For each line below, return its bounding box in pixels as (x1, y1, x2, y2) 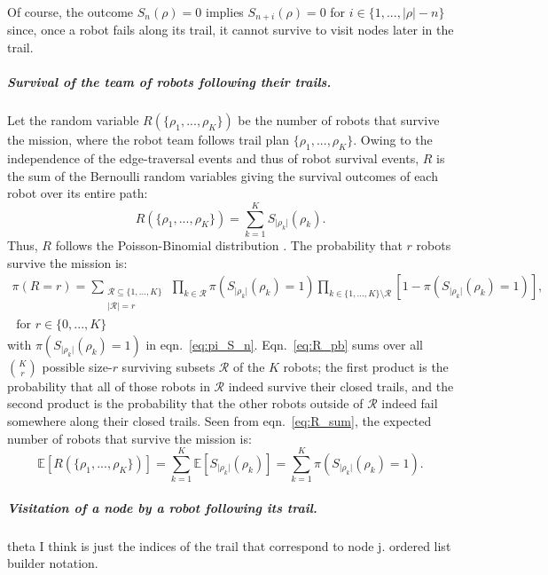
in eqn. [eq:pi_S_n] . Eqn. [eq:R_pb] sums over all (145, 335, 423, 353)
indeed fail (381, 394, 438, 413)
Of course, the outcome (7, 3, 134, 20)
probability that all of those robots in (7, 376, 210, 395)
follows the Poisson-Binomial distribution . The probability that (55, 235, 403, 254)
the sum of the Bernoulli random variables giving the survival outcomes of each (7, 166, 438, 185)
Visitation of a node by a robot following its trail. (7, 498, 317, 516)
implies (206, 3, 244, 20)
